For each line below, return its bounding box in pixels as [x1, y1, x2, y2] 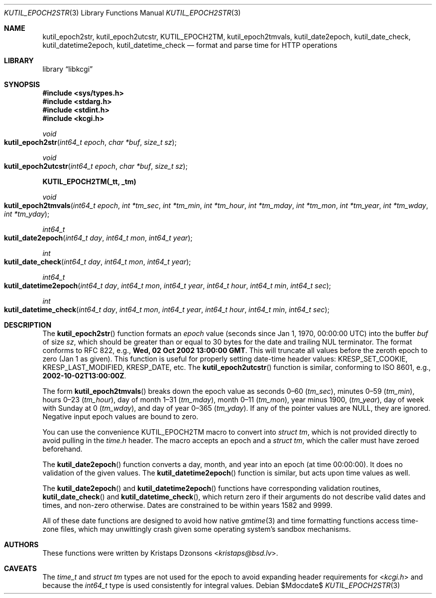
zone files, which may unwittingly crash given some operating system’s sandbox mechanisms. [42, 525, 351, 533]
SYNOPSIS [4, 80, 40, 89]
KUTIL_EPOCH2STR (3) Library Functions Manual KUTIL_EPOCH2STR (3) [4, 8, 241, 17]
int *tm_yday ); [4, 210, 50, 218]
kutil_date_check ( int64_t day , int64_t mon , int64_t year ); [4, 257, 191, 266]
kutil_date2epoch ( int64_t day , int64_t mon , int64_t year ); [4, 234, 193, 242]
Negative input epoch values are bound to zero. [42, 412, 199, 421]
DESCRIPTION [4, 321, 52, 329]
